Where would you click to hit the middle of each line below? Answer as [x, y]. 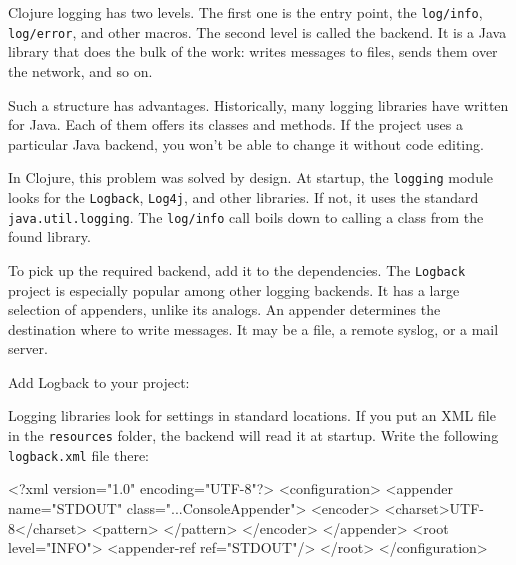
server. [28, 348]
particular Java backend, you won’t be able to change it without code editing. [246, 143]
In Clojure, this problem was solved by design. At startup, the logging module [251, 177]
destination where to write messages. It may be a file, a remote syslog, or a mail [253, 328]
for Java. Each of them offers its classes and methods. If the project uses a [235, 124]
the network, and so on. [80, 70]
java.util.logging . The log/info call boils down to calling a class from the [246, 216]
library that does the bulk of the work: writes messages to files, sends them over [253, 51]
